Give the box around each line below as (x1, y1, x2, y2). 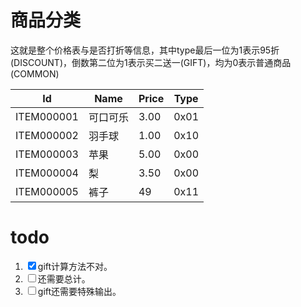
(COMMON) (10, 67, 60, 80)
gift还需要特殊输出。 (37, 285, 122, 297)
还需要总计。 (37, 272, 91, 285)
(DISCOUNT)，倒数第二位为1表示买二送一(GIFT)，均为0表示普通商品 (10, 56, 292, 68)
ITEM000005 (15, 184, 79, 198)
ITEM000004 (15, 166, 79, 180)
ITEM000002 (15, 128, 79, 142)
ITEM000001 (15, 109, 79, 123)
